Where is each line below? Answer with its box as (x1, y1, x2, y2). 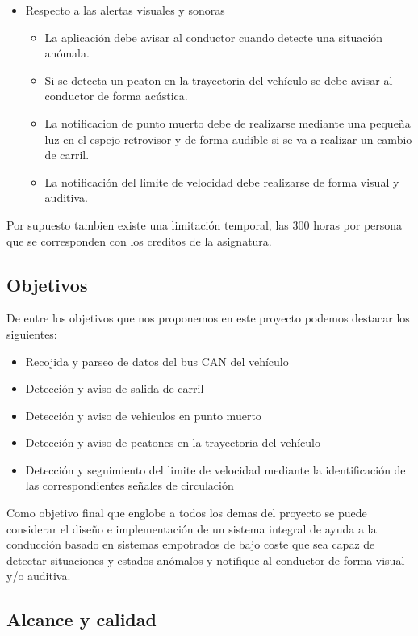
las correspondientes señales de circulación (25, 477, 234, 494)
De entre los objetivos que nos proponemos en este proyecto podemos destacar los (6, 310, 410, 326)
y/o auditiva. (6, 567, 71, 584)
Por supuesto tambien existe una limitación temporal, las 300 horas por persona (6, 216, 403, 233)
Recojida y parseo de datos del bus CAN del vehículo (25, 352, 289, 369)
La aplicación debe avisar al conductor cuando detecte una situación (44, 28, 383, 45)
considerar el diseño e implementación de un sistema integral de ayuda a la (6, 520, 377, 537)
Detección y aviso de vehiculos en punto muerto (25, 406, 261, 423)
